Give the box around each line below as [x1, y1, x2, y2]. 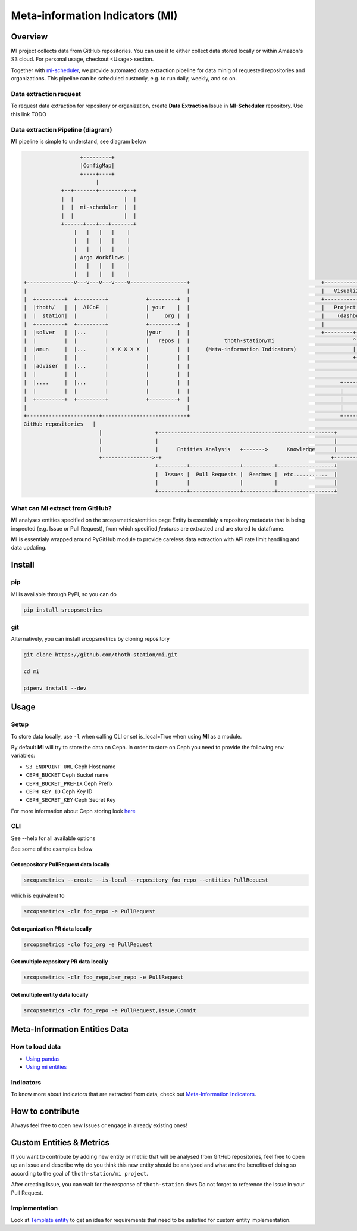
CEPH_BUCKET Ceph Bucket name [26, 771, 109, 779]
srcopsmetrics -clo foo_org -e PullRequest [23, 941, 153, 948]
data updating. [11, 544, 47, 551]
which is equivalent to [11, 892, 65, 900]
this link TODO [11, 110, 47, 117]
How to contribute [11, 1106, 80, 1117]
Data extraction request [11, 90, 82, 98]
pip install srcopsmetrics [23, 606, 102, 613]
